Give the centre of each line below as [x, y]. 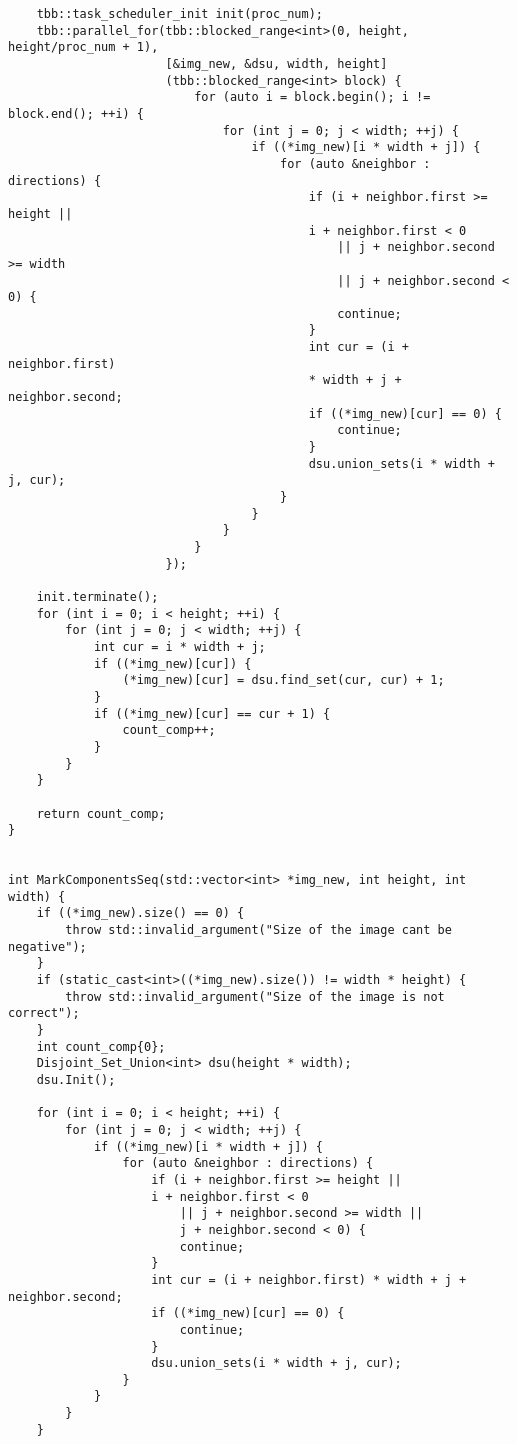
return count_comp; [101, 813]
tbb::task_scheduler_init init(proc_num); [179, 14]
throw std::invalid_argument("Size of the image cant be [258, 930]
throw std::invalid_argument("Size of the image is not [255, 996]
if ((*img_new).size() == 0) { [140, 913]
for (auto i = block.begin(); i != [312, 97]
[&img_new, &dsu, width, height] [276, 63]
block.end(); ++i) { [76, 113]
